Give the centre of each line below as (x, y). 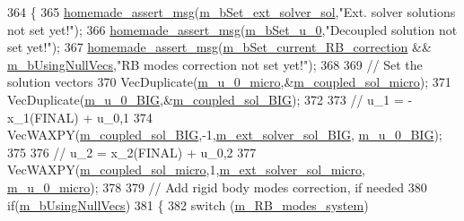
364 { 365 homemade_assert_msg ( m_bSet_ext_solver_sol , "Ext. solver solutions (232, 12)
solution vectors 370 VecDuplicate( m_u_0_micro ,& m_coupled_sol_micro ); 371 (229, 82)
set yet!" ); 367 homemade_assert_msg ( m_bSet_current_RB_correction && (219, 47)
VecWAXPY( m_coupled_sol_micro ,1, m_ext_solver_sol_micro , (186, 170)
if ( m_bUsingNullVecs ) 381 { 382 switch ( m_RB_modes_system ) (188, 204)
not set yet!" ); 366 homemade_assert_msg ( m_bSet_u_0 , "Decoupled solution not (232, 29)
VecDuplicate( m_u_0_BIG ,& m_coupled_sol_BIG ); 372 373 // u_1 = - (210, 99)
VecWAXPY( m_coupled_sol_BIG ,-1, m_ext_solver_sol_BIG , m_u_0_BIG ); (225, 135)
